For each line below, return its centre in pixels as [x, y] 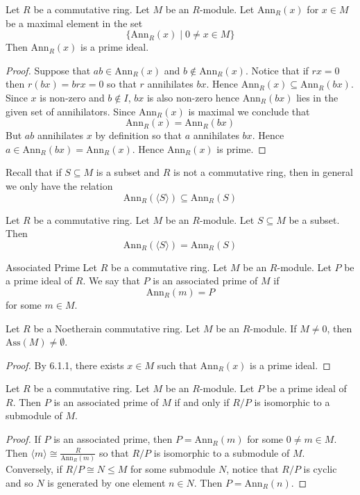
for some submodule [173, 468]
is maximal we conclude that [249, 111]
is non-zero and [72, 97]
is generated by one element [106, 482]
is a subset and [128, 172]
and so [19, 482]
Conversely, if [34, 468]
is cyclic [320, 468]
